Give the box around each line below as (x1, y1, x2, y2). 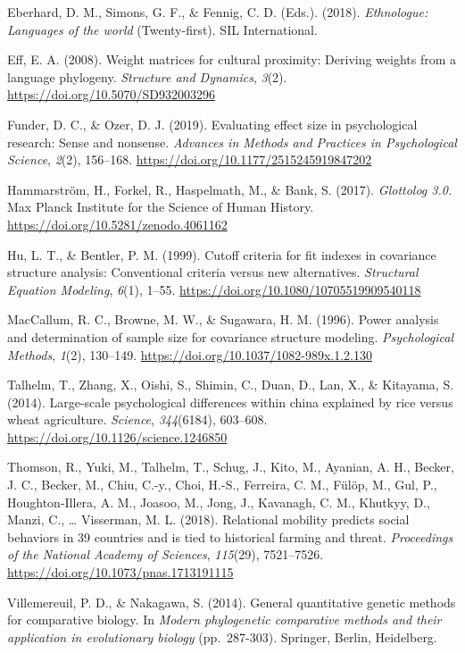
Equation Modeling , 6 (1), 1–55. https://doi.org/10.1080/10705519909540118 (7, 280, 421, 298)
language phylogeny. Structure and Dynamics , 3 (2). (7, 67, 287, 86)
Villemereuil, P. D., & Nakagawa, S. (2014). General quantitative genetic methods (7, 592, 456, 611)
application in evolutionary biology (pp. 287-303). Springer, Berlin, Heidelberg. (7, 627, 437, 646)
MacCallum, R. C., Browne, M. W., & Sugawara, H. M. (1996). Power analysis (7, 310, 439, 329)
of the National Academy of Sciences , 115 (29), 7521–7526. (7, 545, 324, 564)
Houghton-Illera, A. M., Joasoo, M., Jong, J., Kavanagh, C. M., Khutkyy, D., (7, 492, 430, 511)
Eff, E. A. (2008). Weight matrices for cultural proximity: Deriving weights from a (7, 50, 457, 69)
